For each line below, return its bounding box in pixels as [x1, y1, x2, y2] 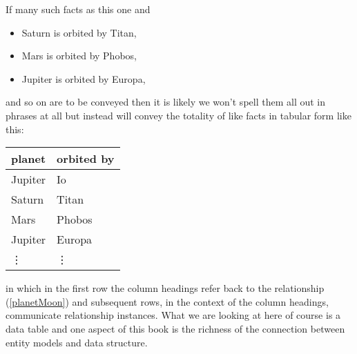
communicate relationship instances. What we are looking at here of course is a [6, 308, 341, 322]
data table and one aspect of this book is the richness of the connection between [6, 321, 345, 335]
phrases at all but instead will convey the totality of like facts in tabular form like [6, 108, 351, 122]
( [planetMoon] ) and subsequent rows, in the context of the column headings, [6, 294, 329, 308]
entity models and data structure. [6, 335, 148, 349]
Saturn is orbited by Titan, [21, 25, 137, 39]
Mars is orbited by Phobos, [21, 48, 137, 63]
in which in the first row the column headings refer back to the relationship [6, 281, 325, 295]
